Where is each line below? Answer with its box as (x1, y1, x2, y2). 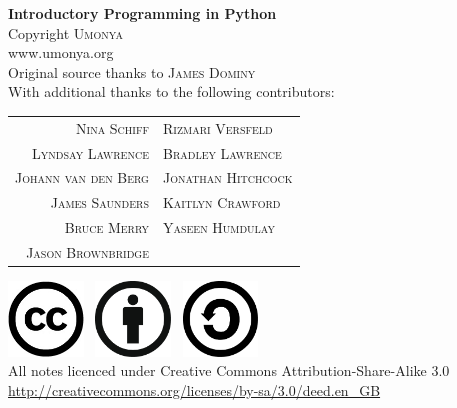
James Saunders (50, 192, 149, 213)
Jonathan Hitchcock (162, 167, 293, 188)
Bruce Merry (64, 217, 149, 238)
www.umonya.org (8, 42, 114, 63)
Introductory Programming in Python (8, 3, 277, 23)
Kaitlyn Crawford (162, 192, 281, 213)
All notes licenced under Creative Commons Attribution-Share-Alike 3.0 (8, 360, 450, 381)
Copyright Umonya (8, 22, 123, 43)
